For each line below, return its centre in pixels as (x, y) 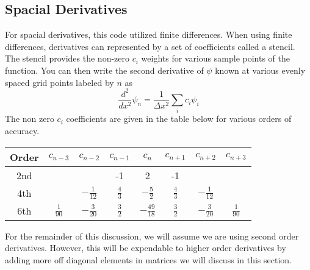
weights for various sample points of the (215, 58)
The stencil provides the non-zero (67, 58)
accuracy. (22, 131)
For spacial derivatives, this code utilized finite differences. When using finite (149, 34)
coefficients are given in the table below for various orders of (179, 119)
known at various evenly (260, 70)
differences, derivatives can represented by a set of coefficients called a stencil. (150, 46)
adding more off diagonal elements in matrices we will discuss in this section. (148, 259)
